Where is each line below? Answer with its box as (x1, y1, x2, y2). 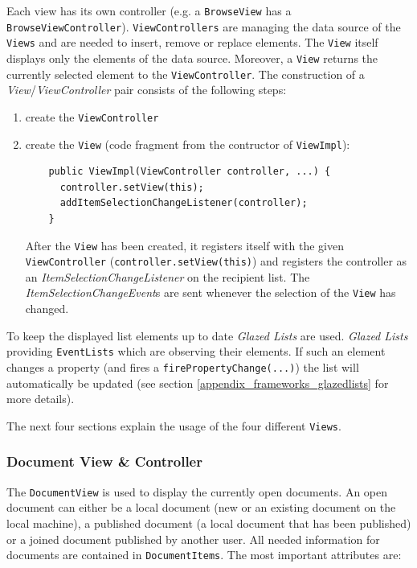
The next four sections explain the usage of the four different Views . (6, 417, 341, 434)
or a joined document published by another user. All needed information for (6, 530, 380, 547)
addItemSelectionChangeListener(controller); (59, 197, 308, 209)
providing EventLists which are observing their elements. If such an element (6, 343, 386, 360)
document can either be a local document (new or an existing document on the (6, 499, 396, 516)
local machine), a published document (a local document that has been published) (6, 514, 411, 531)
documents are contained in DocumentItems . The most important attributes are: (6, 546, 402, 563)
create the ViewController (25, 108, 159, 125)
